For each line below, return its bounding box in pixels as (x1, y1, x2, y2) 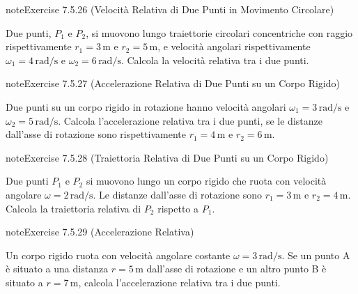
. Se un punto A (281, 247, 350, 262)
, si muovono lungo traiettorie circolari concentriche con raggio (86, 25, 353, 40)
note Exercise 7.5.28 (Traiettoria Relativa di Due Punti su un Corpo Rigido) (6, 150, 329, 164)
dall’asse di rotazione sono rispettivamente (6, 127, 186, 141)
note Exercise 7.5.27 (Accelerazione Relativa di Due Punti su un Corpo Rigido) (6, 76, 340, 91)
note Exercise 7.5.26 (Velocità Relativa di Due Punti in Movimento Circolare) (6, 2, 334, 16)
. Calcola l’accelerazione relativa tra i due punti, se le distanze (58, 113, 322, 127)
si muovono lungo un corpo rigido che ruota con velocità (86, 173, 327, 188)
